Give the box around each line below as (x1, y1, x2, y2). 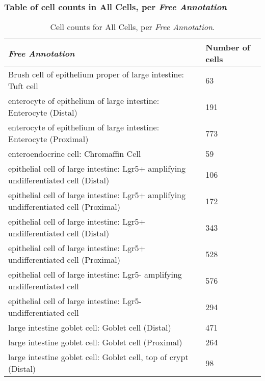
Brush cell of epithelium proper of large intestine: (8, 68, 184, 80)
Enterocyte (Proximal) (8, 133, 89, 145)
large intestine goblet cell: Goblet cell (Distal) (8, 321, 171, 334)
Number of (205, 41, 250, 53)
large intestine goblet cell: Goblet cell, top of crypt (8, 351, 189, 363)
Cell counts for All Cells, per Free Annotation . (50, 21, 215, 33)
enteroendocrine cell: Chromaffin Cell (8, 148, 141, 160)
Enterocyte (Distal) (8, 106, 77, 119)
